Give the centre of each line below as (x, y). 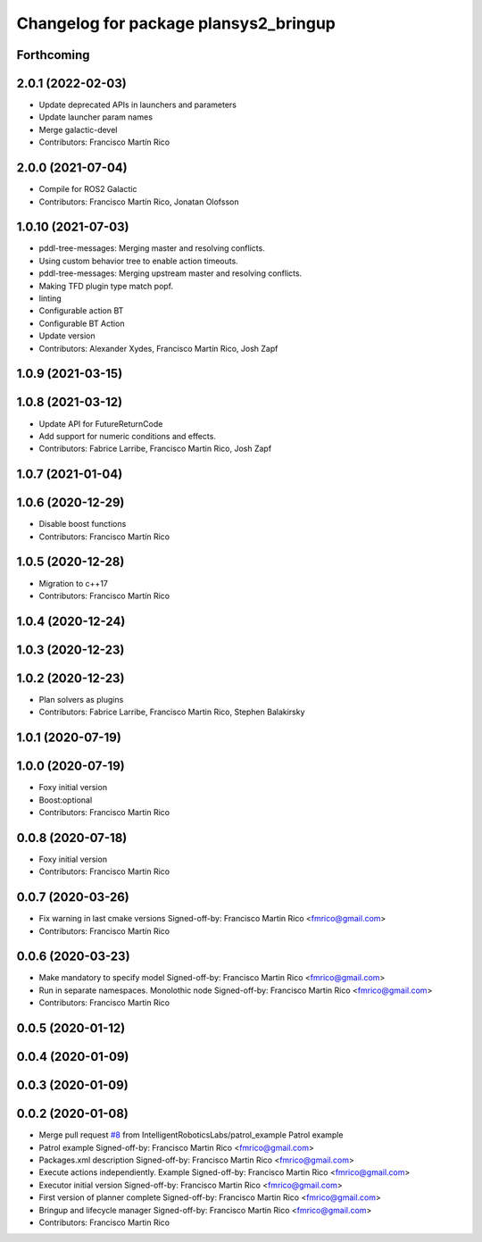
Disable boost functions (83, 524)
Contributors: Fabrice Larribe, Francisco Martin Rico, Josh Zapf (155, 449)
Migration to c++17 (74, 583)
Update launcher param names (96, 117)
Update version (67, 336)
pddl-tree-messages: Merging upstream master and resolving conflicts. (170, 273)
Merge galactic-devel (78, 129)
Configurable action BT (81, 311)
